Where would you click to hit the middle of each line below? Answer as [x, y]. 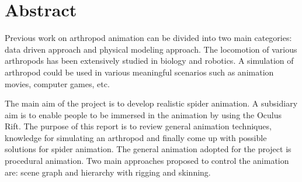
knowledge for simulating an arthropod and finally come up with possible [136, 137]
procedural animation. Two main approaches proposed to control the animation [147, 161]
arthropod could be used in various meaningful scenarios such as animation [139, 72]
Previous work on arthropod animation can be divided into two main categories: [148, 38]
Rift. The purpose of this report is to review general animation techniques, [138, 126]
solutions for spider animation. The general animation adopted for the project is [148, 149]
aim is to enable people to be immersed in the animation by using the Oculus [143, 114]
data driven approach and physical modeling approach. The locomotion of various [151, 49]
